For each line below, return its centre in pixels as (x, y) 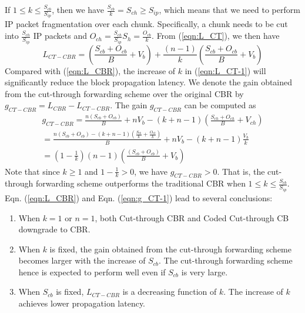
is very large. (205, 272)
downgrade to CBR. (54, 229)
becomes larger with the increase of (82, 260)
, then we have (78, 9)
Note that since (32, 171)
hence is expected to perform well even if (92, 272)
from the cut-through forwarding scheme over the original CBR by (124, 93)
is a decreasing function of (170, 292)
